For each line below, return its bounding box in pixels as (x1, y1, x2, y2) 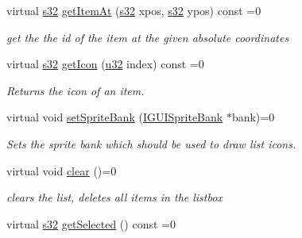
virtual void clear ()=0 (6, 162, 117, 178)
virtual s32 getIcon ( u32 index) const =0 (6, 56, 204, 72)
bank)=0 (231, 109, 275, 125)
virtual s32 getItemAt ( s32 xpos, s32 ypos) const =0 (6, 2, 261, 18)
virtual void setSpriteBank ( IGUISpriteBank (6, 109, 223, 125)
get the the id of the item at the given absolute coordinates (6, 29, 289, 45)
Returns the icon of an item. (6, 82, 145, 98)
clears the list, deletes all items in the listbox (6, 189, 223, 205)
